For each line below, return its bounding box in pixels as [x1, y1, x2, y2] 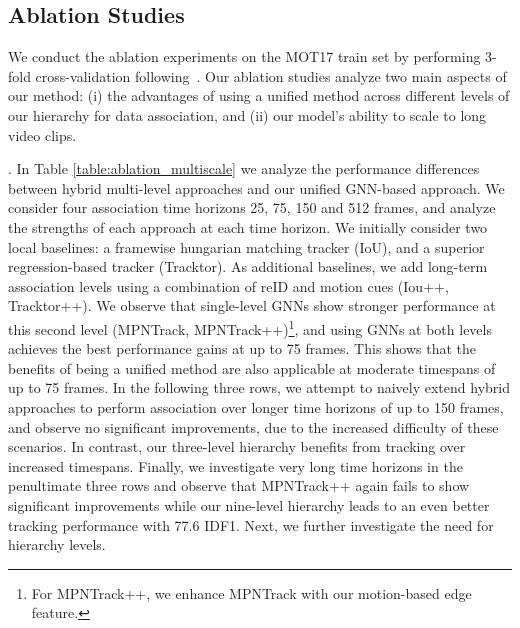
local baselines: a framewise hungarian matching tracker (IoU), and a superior [8, 236, 485, 257]
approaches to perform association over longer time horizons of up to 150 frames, [8, 396, 504, 417]
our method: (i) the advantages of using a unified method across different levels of [8, 85, 510, 106]
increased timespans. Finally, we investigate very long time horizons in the [8, 455, 463, 476]
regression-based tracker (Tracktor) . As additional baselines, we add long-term [8, 256, 488, 277]
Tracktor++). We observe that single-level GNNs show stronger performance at [8, 295, 496, 316]
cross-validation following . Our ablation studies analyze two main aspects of [35, 65, 507, 86]
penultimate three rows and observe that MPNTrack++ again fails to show [8, 475, 470, 496]
